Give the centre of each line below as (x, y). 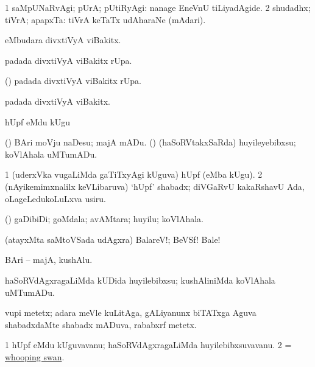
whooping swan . (35, 356)
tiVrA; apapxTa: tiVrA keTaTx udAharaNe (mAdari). (105, 19)
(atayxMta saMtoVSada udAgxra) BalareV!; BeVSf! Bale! (113, 239)
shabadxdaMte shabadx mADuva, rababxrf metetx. (101, 324)
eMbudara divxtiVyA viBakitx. (63, 40)
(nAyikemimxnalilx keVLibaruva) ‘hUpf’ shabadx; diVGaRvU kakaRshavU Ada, (155, 186)
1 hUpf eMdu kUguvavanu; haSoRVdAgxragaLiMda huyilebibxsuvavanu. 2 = (148, 345)
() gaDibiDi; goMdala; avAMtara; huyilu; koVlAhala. (104, 219)
